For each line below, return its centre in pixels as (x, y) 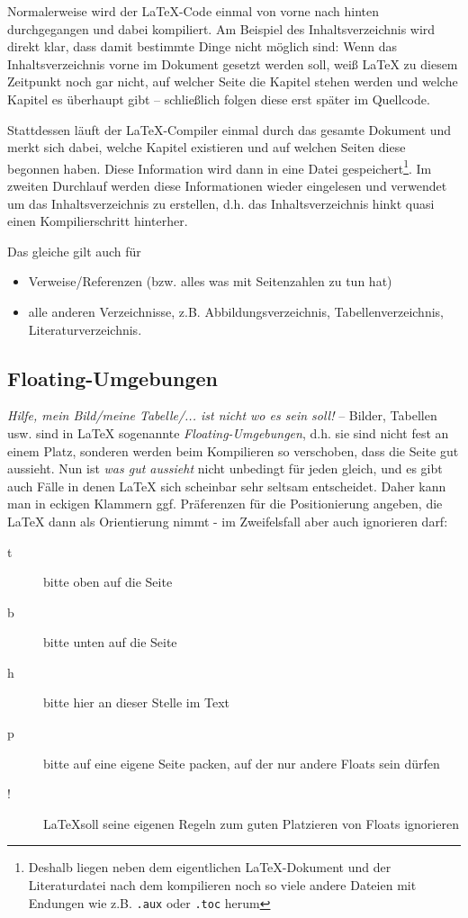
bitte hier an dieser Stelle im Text (137, 702)
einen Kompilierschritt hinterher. (98, 221)
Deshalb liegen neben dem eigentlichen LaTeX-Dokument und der (210, 867)
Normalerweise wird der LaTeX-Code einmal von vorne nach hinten (193, 11)
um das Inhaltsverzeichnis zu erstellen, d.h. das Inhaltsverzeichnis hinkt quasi (221, 203)
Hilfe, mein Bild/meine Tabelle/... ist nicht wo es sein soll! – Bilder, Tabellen (222, 415)
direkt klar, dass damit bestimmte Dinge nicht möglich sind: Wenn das (202, 46)
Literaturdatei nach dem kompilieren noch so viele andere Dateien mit (222, 885)
